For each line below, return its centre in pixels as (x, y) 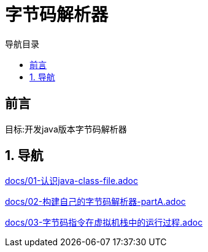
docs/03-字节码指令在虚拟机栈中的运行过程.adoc (104, 223)
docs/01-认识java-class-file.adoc (71, 181)
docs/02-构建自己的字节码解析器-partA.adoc (95, 202)
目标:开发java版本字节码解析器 (66, 129)
